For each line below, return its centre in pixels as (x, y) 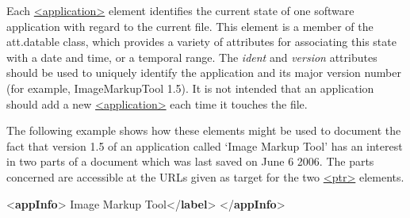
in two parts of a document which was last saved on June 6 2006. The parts (190, 161)
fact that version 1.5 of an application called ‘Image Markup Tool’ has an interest (205, 145)
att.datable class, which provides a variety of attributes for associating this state (201, 42)
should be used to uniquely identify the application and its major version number (204, 73)
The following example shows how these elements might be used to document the (204, 130)
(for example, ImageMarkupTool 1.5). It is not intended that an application (190, 88)
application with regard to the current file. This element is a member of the (190, 26)
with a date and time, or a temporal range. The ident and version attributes (192, 57)
